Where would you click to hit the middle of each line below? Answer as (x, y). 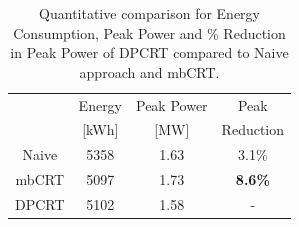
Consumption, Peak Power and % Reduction (149, 32)
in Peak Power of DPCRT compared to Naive (149, 52)
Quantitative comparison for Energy (149, 13)
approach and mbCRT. (149, 71)
